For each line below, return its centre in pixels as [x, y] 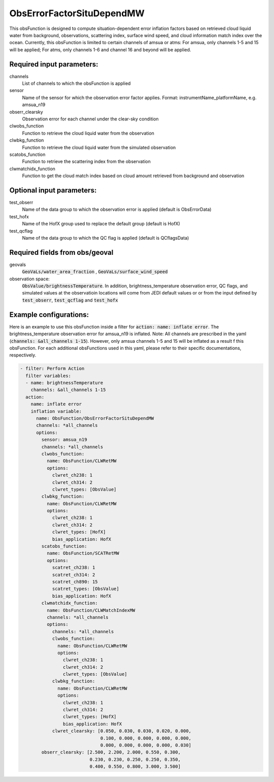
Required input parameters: [54, 64]
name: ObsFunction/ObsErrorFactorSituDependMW [95, 418]
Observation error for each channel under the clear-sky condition [91, 119]
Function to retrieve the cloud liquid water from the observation [88, 133]
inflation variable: [56, 411]
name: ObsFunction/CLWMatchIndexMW [91, 610]
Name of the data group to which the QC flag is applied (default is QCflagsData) [106, 238]
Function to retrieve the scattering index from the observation [86, 161]
